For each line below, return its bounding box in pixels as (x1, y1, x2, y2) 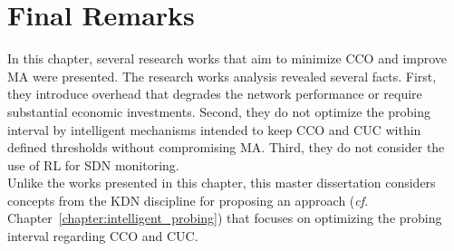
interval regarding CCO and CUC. (7, 227, 198, 246)
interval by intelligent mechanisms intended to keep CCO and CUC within (7, 120, 421, 139)
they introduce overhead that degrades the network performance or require (7, 84, 422, 103)
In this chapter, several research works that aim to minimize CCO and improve (7, 49, 448, 68)
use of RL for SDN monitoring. (7, 155, 179, 174)
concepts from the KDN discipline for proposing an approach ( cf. (7, 190, 369, 209)
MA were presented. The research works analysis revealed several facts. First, (7, 66, 437, 85)
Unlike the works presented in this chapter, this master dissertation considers (7, 173, 436, 192)
